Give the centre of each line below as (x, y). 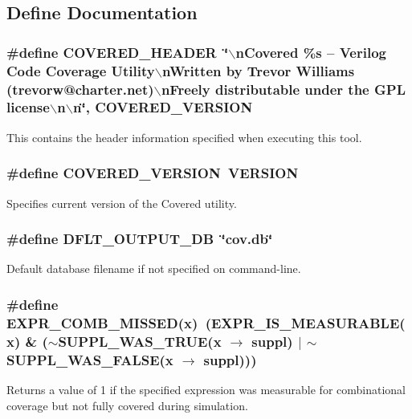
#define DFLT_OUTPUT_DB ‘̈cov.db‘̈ (140, 239)
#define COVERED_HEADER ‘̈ (118, 52)
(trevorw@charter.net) (80, 89)
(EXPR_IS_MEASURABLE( (305, 322)
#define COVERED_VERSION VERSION (153, 173)
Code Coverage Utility (81, 70)
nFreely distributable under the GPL (283, 89)
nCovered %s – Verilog (311, 52)
